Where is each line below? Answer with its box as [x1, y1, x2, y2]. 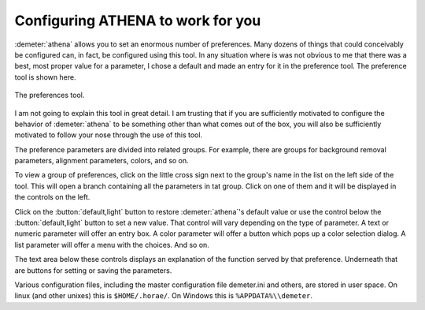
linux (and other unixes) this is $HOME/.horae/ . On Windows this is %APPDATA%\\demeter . [14, 291, 312, 301]
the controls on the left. [14, 192, 91, 202]
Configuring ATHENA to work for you [14, 12, 261, 29]
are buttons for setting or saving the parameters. [14, 265, 172, 275]
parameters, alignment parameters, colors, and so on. [14, 156, 189, 166]
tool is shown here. [14, 72, 76, 82]
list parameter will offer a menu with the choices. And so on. [14, 240, 210, 249]
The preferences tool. [14, 91, 85, 100]
